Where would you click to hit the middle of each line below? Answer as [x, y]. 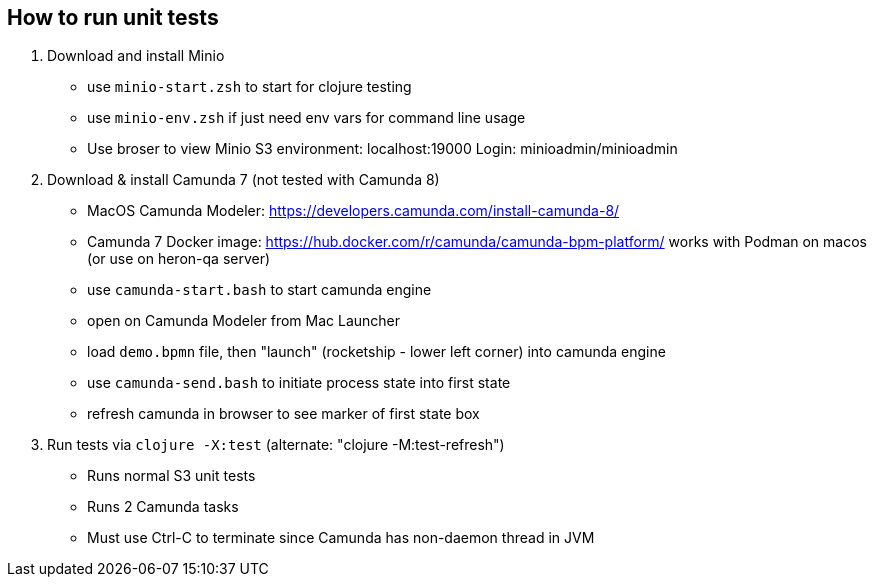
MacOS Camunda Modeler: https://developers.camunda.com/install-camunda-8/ [353, 211]
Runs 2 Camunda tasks [163, 507]
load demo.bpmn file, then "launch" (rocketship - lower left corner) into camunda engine [376, 352]
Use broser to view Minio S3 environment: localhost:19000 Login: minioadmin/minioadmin [382, 149]
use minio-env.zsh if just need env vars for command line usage [306, 118]
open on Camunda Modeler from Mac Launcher [244, 321]
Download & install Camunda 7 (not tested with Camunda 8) [243, 180]
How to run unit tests [113, 17]
